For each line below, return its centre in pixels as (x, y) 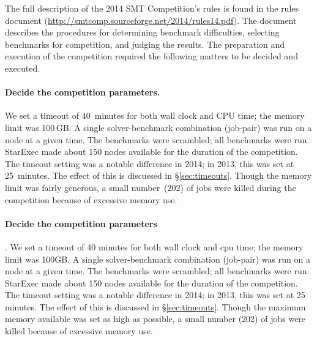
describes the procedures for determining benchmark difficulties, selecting (142, 32)
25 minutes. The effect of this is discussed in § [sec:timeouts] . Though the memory (158, 175)
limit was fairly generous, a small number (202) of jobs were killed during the (151, 187)
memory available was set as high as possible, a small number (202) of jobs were (155, 319)
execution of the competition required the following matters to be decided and (151, 56)
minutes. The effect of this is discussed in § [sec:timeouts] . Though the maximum (155, 306)
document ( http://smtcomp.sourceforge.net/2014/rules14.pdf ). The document (151, 20)
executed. (23, 68)
